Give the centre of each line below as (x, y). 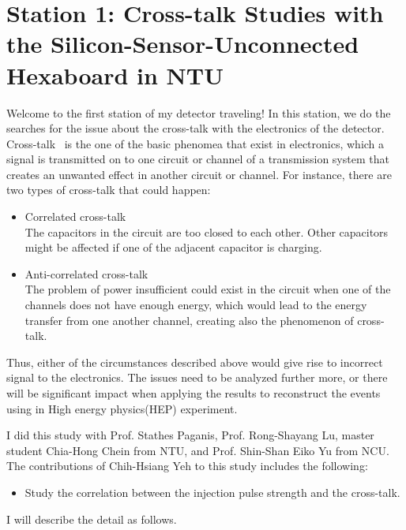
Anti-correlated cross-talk (86, 273)
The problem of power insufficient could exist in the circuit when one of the (208, 289)
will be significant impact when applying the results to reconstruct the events (194, 393)
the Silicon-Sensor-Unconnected (183, 44)
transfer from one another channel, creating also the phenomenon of (189, 320)
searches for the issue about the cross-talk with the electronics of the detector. (195, 128)
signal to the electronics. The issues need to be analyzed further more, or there (197, 377)
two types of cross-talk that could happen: (109, 190)
